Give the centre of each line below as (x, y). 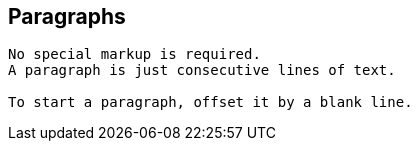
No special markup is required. (134, 54)
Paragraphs (67, 16)
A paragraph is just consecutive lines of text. (202, 70)
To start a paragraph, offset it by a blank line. (210, 102)
